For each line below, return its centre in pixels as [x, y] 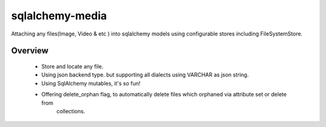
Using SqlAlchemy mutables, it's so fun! [91, 83]
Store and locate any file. [72, 66]
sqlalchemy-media [59, 16]
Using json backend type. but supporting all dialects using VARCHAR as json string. [145, 75]
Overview [30, 51]
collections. [71, 111]
